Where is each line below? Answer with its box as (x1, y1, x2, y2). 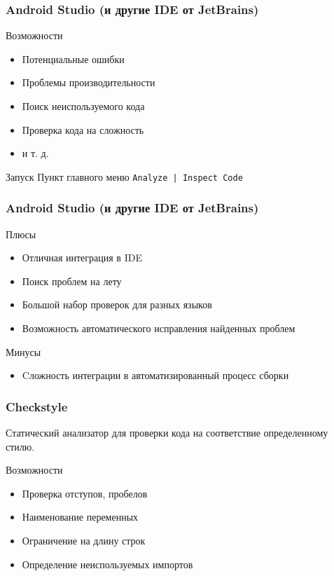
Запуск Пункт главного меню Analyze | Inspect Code (6, 169, 243, 184)
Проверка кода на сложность (22, 122, 144, 137)
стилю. (6, 439, 35, 453)
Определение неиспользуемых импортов (22, 556, 193, 571)
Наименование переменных (22, 509, 139, 524)
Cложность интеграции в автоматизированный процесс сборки (22, 368, 289, 383)
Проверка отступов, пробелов (22, 486, 148, 500)
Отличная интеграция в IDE (22, 250, 142, 265)
